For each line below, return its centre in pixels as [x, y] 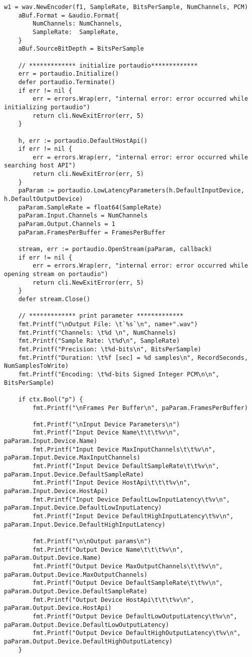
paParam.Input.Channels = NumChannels [83, 216]
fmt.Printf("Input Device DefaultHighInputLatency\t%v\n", [133, 516]
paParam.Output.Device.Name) [53, 558]
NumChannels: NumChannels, [78, 24]
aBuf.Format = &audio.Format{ [69, 15]
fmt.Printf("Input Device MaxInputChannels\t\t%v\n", [124, 449]
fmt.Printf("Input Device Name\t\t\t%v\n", [106, 433]
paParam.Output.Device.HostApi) [58, 608]
